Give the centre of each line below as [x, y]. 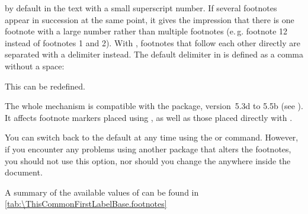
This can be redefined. [45, 86]
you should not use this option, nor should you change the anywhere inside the [148, 160]
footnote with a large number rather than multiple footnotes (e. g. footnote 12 [146, 31]
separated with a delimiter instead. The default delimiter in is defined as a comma [154, 54]
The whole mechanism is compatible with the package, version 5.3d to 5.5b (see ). [154, 106]
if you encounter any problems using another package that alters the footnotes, [148, 148]
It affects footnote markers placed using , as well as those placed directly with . [149, 117]
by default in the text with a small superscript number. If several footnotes [141, 8]
